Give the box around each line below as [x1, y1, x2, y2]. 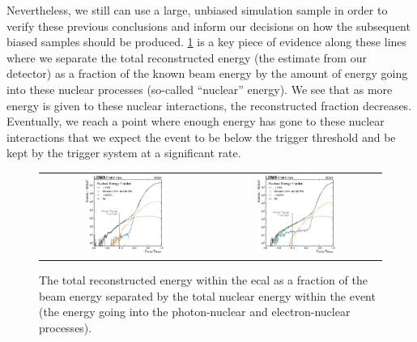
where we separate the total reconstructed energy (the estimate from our [6, 49, 367, 66]
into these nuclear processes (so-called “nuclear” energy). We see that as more [6, 80, 393, 97]
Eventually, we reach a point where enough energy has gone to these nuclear [6, 113, 385, 130]
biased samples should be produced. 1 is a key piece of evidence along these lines [6, 33, 407, 50]
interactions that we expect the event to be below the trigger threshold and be [6, 128, 396, 145]
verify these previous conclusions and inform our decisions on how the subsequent [6, 17, 411, 34]
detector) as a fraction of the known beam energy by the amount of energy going [6, 65, 408, 82]
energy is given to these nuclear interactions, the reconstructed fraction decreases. [6, 96, 412, 113]
